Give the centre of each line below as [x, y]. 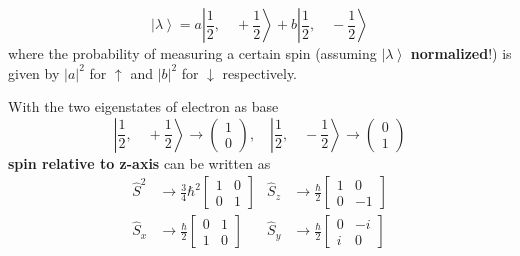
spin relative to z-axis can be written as [139, 162]
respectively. [260, 72]
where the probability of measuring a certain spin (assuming [192, 53]
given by [34, 72]
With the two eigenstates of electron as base [143, 106]
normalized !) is [461, 53]
